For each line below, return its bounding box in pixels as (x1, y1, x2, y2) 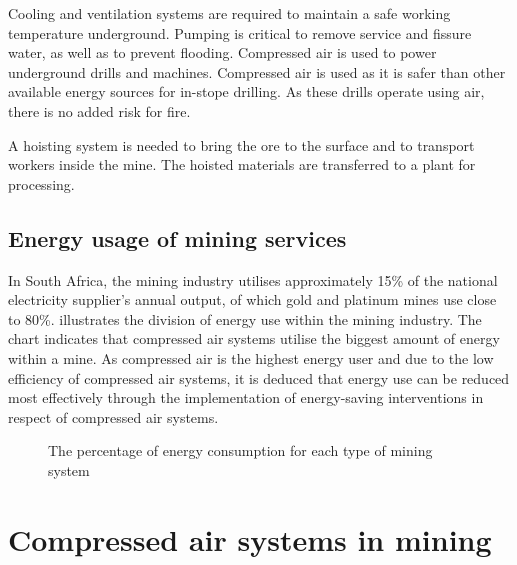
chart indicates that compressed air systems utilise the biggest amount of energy (8, 328, 500, 349)
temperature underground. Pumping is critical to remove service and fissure (8, 22, 472, 43)
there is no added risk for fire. (8, 100, 191, 121)
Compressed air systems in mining (8, 518, 492, 559)
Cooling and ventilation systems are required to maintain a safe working (8, 3, 451, 23)
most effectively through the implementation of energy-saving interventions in (8, 387, 484, 408)
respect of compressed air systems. (8, 406, 219, 427)
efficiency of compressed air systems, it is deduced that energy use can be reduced (8, 367, 510, 388)
